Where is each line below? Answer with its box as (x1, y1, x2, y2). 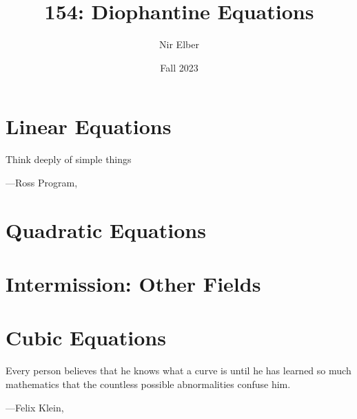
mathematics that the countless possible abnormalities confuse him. (6, 376, 291, 391)
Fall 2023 (160, 60, 198, 74)
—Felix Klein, (6, 400, 64, 414)
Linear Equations (6, 112, 172, 140)
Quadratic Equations (6, 215, 206, 244)
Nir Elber (159, 37, 199, 52)
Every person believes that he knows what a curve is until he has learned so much (6, 363, 351, 378)
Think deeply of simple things (6, 152, 132, 166)
